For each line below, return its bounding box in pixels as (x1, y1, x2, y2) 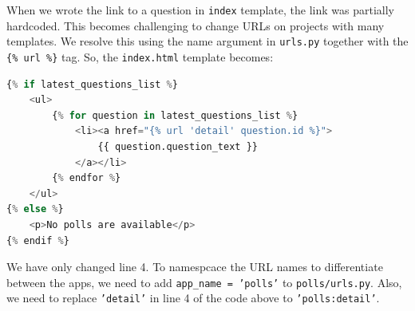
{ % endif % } (6, 234, 69, 246)
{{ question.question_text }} (97, 140, 258, 152)
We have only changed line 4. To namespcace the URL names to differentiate (6, 258, 383, 275)
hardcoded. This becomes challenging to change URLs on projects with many (6, 17, 385, 33)
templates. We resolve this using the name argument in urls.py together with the (6, 33, 409, 49)
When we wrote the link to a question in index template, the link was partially (6, 2, 394, 18)
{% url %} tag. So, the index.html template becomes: (6, 48, 274, 65)
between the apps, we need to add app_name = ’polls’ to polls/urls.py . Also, (6, 274, 402, 290)
